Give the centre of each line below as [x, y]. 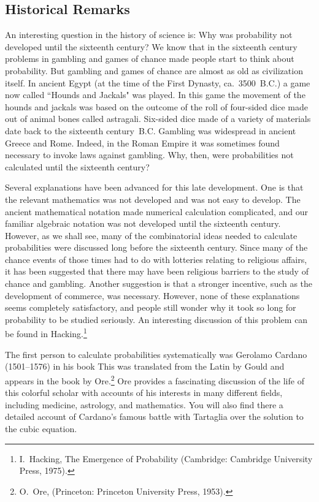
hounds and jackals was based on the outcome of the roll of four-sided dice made [156, 106]
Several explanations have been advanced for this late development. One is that [154, 187]
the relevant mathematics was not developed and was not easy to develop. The [153, 199]
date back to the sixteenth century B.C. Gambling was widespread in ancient [151, 130]
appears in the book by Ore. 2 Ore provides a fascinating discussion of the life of [155, 379]
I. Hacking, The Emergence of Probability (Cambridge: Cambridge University [166, 458]
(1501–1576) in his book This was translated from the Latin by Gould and [145, 366]
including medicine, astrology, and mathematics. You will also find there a [144, 404]
